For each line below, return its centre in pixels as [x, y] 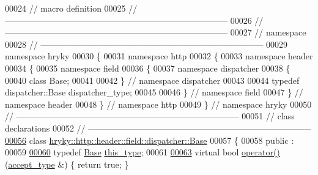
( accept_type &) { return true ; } [67, 164]
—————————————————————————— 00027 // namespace [156, 32]
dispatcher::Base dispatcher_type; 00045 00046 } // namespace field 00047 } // [154, 92]
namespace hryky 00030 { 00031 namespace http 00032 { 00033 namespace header [159, 56]
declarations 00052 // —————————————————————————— [158, 128]
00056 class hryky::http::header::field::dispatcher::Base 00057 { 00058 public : [150, 140]
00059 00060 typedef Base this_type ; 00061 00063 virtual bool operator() [142, 152]
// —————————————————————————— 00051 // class [150, 116]
